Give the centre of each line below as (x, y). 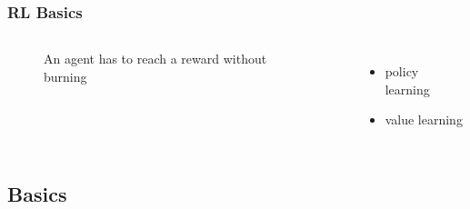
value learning (424, 119)
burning (65, 76)
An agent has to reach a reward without (155, 59)
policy (402, 71)
